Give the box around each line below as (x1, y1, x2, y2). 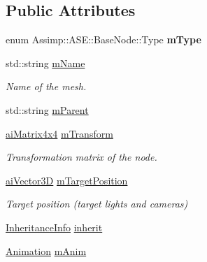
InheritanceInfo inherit (6, 219, 103, 234)
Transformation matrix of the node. (6, 150, 157, 164)
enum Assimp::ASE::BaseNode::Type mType (6, 32, 201, 47)
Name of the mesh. (6, 79, 87, 94)
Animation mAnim (6, 243, 87, 258)
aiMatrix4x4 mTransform (6, 126, 113, 140)
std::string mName (6, 55, 85, 70)
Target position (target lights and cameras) (6, 196, 188, 211)
